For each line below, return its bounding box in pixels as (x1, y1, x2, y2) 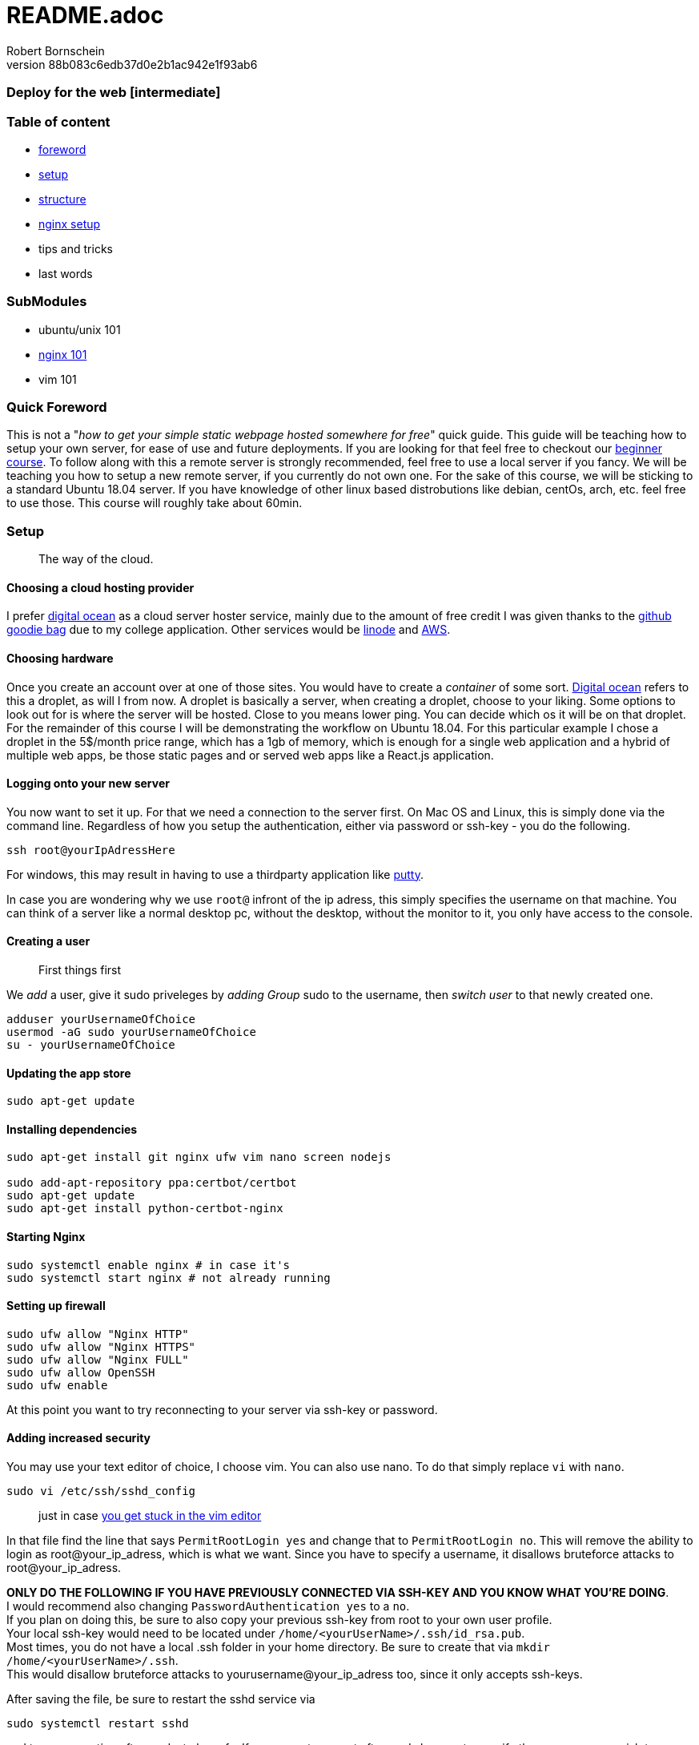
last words (38, 266, 93, 280)
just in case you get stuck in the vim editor (38, 1509, 262, 1523)
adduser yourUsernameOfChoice (6, 1013, 196, 1026)
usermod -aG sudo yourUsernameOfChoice (6, 1026, 256, 1038)
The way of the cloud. (38, 552, 154, 566)
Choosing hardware (6, 651, 114, 665)
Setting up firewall (6, 1299, 106, 1313)
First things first (38, 963, 122, 977)
